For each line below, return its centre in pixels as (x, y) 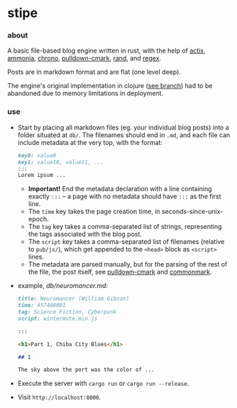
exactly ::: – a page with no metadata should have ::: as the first (125, 196)
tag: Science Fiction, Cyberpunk (67, 312)
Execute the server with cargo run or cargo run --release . (103, 383)
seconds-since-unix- (192, 212)
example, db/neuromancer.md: (63, 286)
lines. (36, 257)
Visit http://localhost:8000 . (59, 397)
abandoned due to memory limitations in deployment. (86, 93)
